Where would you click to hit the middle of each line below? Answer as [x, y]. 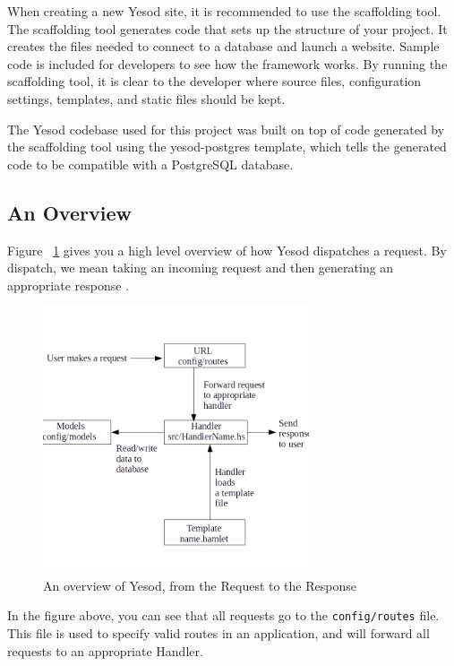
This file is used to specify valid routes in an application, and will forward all [218, 632]
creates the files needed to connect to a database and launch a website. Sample [223, 46]
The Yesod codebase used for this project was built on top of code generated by [226, 129]
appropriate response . [69, 285]
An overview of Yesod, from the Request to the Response [200, 585]
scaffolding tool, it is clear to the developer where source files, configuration [214, 81]
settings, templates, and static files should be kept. [146, 98]
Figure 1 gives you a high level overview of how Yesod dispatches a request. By [227, 250]
